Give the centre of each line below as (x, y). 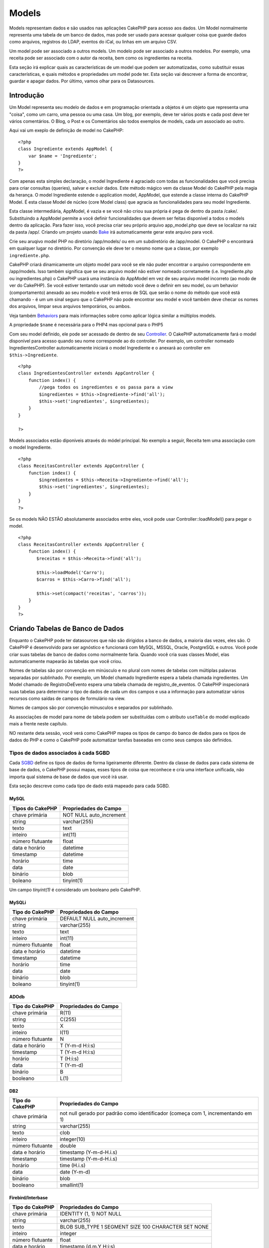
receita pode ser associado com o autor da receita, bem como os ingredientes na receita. (101, 58)
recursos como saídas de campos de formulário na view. (67, 698)
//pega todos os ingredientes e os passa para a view (106, 387)
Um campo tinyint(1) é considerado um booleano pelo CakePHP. (75, 890)
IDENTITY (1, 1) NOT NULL (91, 1214)
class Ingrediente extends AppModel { (66, 149)
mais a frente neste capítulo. (38, 724)
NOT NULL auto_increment (94, 815)
